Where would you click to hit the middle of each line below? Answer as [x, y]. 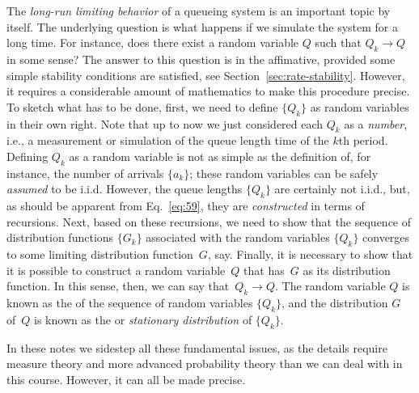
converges [386, 237]
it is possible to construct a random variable [116, 270]
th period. [363, 140]
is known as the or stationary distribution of [143, 319]
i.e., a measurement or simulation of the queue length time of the [168, 140]
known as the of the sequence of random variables [130, 303]
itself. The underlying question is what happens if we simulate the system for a [202, 26]
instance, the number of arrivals [85, 173]
